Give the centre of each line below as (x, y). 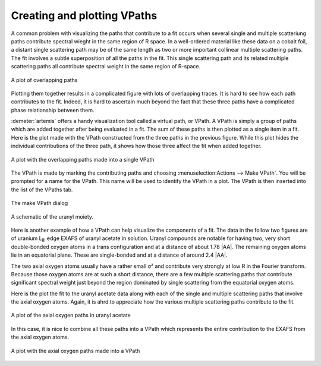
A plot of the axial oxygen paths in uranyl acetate (71, 315)
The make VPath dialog (40, 203)
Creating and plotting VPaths (84, 15)
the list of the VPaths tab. (42, 190)
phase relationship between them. (53, 110)
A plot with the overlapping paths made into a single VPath (83, 159)
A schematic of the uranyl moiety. (52, 216)
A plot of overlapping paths (44, 80)
